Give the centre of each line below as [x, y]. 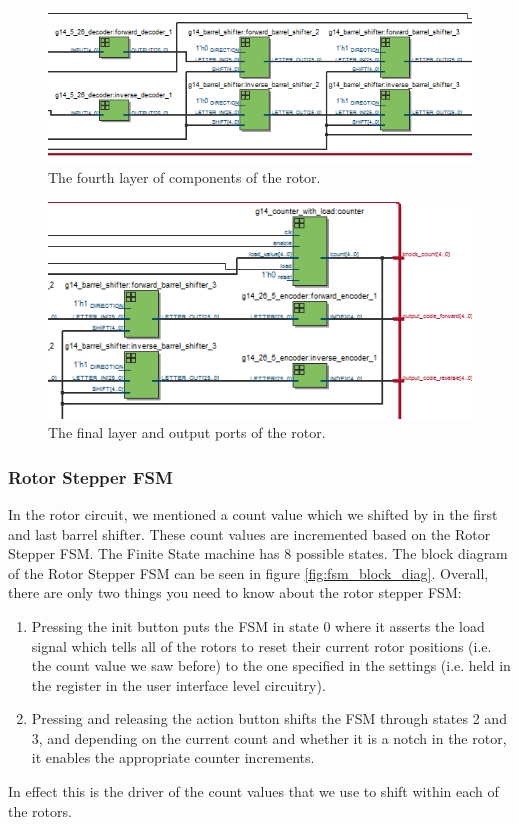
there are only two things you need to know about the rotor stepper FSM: [235, 592]
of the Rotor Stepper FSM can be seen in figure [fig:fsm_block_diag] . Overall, [248, 572]
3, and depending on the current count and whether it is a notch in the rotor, [269, 737]
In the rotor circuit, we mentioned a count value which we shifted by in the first [253, 513]
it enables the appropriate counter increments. [173, 757]
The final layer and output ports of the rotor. [187, 432]
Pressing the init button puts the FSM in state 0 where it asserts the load [258, 625]
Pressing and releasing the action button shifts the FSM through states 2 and [269, 718]
